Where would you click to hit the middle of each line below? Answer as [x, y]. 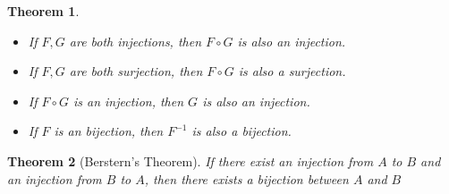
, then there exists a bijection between [246, 178]
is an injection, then [128, 101]
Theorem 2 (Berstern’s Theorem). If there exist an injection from [191, 160]
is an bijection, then [109, 131]
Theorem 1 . [43, 11]
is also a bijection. [241, 131]
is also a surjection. [292, 71]
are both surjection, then [136, 71]
